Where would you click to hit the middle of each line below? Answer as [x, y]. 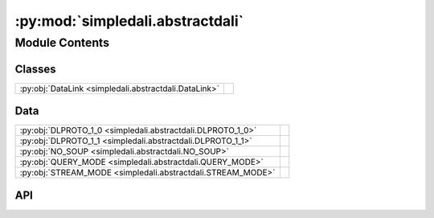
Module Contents [62, 43]
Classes [35, 69]
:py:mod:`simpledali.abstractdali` [129, 21]
